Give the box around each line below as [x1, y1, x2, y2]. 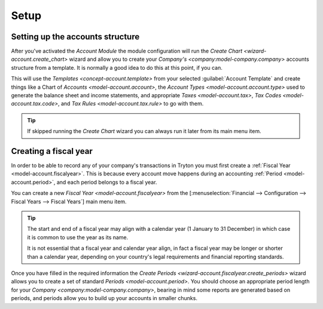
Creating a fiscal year [11, 146, 93, 156]
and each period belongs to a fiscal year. [56, 178, 157, 186]
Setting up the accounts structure [11, 32, 140, 42]
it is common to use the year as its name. [27, 233, 129, 241]
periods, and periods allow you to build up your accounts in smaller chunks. [11, 295, 197, 302]
